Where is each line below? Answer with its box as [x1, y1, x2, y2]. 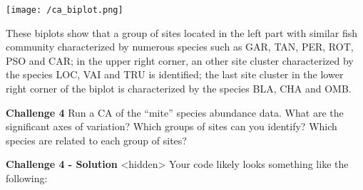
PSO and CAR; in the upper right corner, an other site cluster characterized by [6, 53, 354, 68]
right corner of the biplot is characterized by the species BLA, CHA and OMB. [6, 81, 352, 96]
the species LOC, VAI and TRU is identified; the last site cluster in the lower [6, 67, 344, 82]
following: [6, 171, 48, 185]
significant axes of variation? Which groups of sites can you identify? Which [6, 119, 337, 134]
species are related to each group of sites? [6, 132, 187, 147]
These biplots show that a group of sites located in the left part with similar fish [6, 25, 357, 40]
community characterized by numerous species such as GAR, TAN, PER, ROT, [6, 39, 354, 54]
